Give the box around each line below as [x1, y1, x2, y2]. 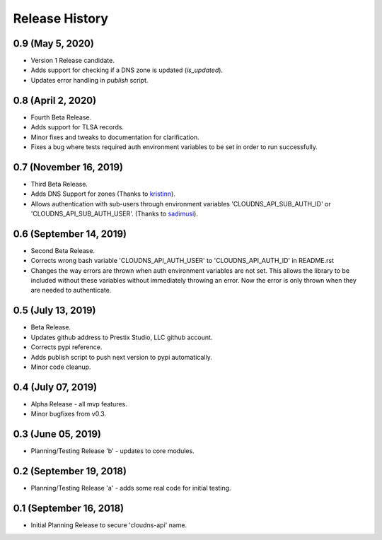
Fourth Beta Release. [30, 113, 92, 122]
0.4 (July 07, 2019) [13, 381, 98, 393]
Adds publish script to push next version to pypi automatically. [30, 353, 212, 361]
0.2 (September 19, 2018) [13, 465, 127, 477]
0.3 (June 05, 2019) [13, 428, 102, 440]
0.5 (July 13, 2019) [13, 305, 96, 317]
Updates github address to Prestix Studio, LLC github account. [30, 333, 213, 341]
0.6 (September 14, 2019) [13, 228, 127, 240]
